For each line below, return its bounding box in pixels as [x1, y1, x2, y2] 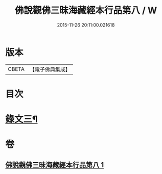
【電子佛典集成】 [29, 66, 71, 73]
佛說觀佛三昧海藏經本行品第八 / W [14, 5, 157, 16]
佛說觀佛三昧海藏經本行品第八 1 [5, 160, 104, 169]
